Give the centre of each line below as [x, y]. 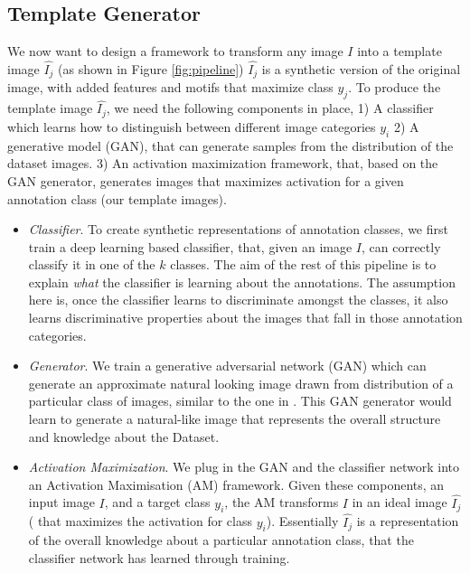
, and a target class [157, 502]
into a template [399, 51]
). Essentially [302, 521]
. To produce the [395, 87]
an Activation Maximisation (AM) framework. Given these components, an [236, 484]
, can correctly [401, 246]
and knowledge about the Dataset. [124, 436]
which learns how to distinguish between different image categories [192, 126]
